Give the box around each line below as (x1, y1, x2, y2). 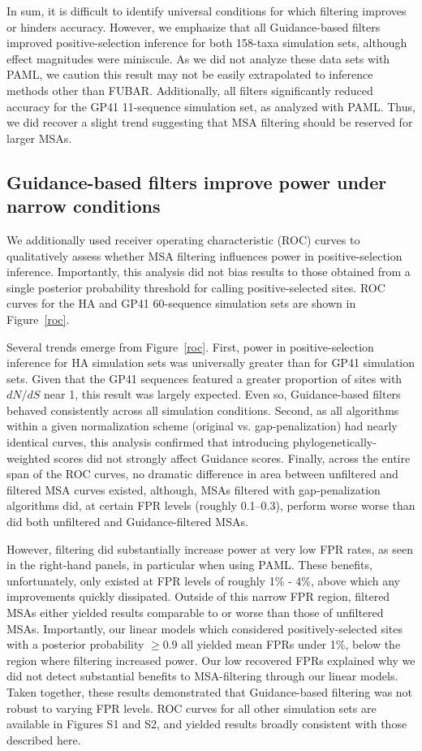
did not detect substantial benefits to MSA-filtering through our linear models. (6, 667, 398, 684)
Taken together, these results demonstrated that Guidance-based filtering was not (6, 683, 413, 700)
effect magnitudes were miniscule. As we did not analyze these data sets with (6, 50, 390, 67)
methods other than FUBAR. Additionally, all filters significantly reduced (6, 81, 373, 98)
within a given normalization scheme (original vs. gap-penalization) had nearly (6, 417, 398, 434)
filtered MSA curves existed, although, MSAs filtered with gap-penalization (6, 481, 381, 498)
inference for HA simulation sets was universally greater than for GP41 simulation (6, 354, 416, 371)
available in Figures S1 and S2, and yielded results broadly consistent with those (6, 715, 407, 732)
